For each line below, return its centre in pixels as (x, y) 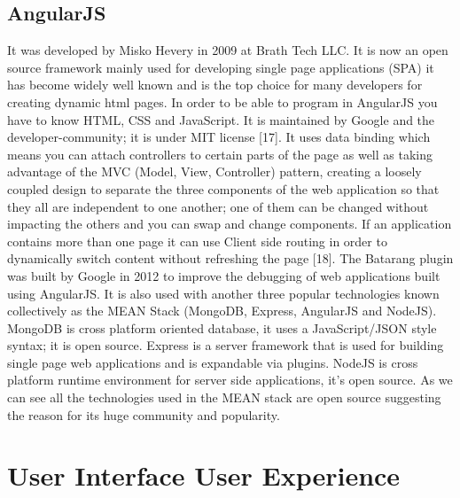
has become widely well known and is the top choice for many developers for (215, 85)
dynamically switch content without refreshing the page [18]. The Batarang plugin (230, 258)
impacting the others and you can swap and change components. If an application (230, 224)
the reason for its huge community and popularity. (144, 414)
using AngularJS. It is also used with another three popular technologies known (223, 293)
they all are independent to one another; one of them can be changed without (218, 206)
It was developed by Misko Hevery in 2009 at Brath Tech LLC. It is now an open (228, 50)
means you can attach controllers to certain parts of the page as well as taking (220, 154)
